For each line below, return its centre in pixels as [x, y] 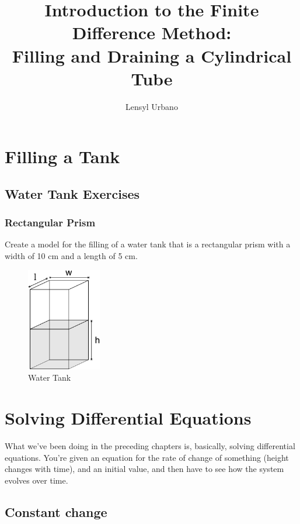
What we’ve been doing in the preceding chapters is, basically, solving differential [150, 446]
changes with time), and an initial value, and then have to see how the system [144, 469]
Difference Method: [152, 32]
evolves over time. [36, 480]
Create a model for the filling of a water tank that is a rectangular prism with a [148, 244]
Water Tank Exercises [72, 193]
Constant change [56, 511]
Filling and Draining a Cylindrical [152, 55]
